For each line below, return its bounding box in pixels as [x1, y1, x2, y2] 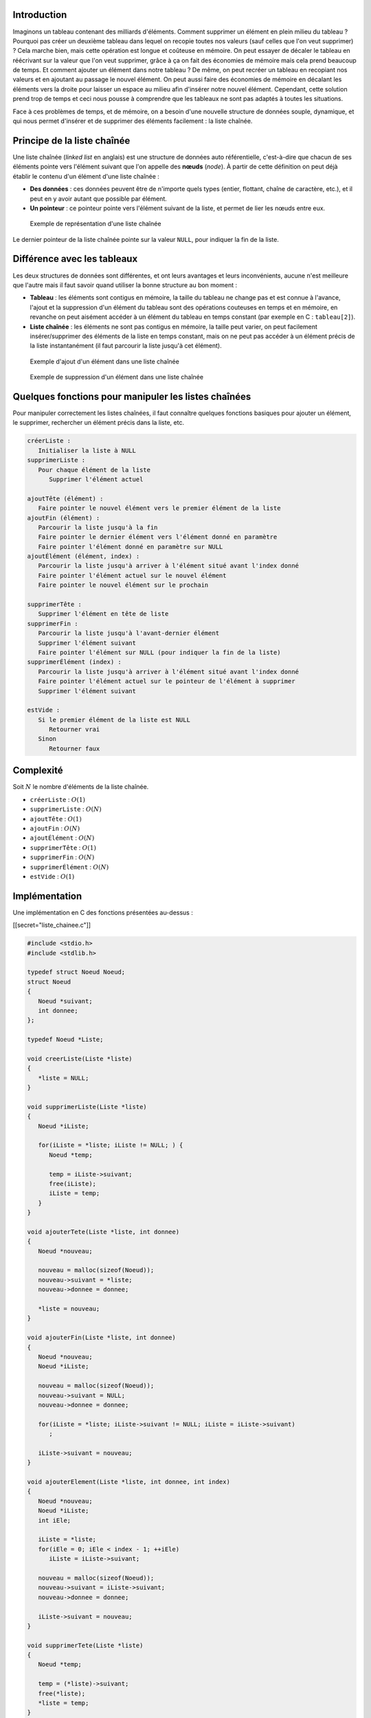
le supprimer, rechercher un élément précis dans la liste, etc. [12, 419, 185, 427]
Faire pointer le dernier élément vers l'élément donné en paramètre [38, 533, 278, 541]
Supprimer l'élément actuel [49, 475, 144, 483]
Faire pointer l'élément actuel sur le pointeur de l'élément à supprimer [38, 678, 295, 685]
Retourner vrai [49, 726, 100, 733]
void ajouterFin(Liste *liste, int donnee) [27, 1334, 177, 1341]
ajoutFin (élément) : [27, 514, 100, 522]
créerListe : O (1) [30, 795, 86, 803]
